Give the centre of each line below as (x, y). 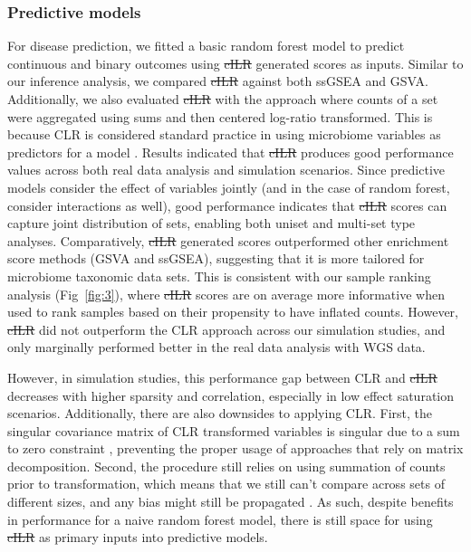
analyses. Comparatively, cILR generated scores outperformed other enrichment (228, 240)
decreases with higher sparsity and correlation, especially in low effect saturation (231, 395)
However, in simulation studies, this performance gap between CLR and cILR (222, 377)
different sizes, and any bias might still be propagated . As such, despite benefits (231, 502)
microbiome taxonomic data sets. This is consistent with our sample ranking (219, 276)
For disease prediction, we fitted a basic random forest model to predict (206, 46)
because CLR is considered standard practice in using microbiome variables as (224, 134)
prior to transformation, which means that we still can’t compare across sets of (226, 484)
